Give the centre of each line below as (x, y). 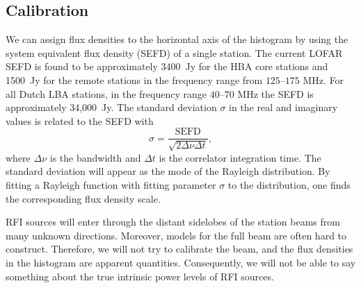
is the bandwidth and (95, 157)
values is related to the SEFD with (80, 120)
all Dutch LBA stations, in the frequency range (106, 93)
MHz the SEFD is (275, 93)
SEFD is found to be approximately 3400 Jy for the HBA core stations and (167, 66)
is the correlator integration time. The (240, 157)
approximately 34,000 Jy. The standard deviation (111, 107)
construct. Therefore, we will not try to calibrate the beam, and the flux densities (179, 249)
